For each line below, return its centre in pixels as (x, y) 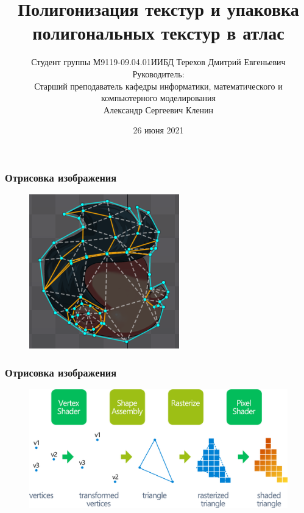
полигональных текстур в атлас (158, 33)
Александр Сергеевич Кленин (158, 109)
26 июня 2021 (158, 130)
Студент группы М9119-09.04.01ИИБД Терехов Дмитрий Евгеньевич (158, 62)
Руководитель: (158, 73)
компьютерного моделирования (158, 98)
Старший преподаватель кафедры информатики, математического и (158, 86)
